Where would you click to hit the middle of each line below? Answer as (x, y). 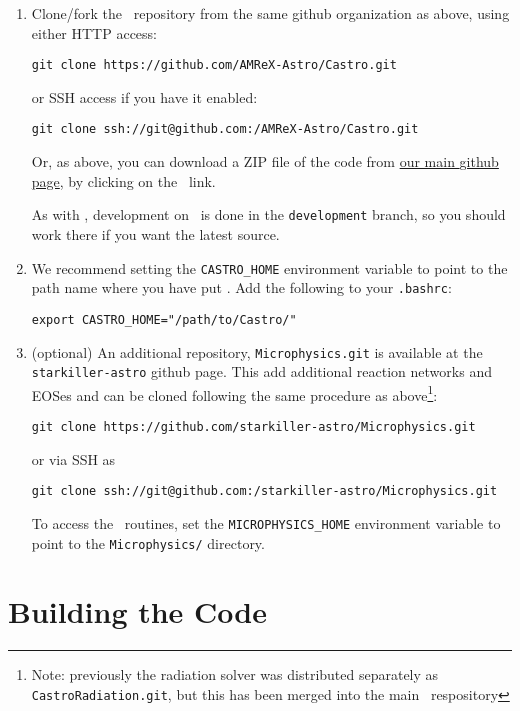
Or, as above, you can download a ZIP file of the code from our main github (265, 161)
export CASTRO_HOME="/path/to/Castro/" (164, 319)
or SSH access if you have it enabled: (144, 96)
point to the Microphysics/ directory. (148, 542)
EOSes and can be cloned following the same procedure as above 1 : (234, 393)
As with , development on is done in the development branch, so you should (268, 214)
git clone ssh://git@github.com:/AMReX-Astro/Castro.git (225, 129)
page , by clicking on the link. (123, 180)
